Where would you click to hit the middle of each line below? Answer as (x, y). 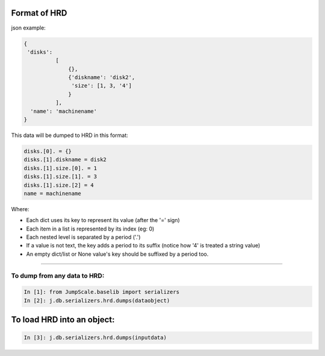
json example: (29, 28)
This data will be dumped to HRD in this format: (70, 135)
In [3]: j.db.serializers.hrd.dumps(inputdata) (95, 338)
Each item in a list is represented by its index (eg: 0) (90, 229)
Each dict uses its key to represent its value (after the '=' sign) (103, 220)
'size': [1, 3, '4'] (102, 86)
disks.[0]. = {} (48, 151)
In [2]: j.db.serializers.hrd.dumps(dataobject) (97, 300)
